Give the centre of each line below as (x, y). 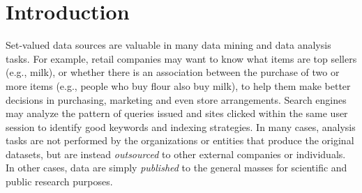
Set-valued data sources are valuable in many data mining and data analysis (168, 45)
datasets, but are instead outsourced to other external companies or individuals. (176, 154)
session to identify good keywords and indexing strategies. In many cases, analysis (181, 126)
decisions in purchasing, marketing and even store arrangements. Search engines (176, 99)
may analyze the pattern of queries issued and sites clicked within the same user (177, 113)
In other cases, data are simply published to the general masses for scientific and (176, 168)
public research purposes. (59, 182)
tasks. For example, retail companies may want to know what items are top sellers (181, 58)
